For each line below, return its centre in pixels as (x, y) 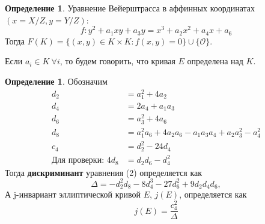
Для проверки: (78, 161)
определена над (215, 61)
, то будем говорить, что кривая (117, 61)
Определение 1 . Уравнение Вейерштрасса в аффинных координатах (130, 8)
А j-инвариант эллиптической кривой (73, 194)
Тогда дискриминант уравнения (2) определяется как (103, 172)
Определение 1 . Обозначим (56, 81)
